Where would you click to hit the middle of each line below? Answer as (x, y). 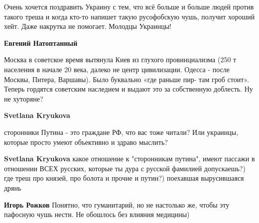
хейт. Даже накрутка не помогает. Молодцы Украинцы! (88, 26)
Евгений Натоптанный (41, 43)
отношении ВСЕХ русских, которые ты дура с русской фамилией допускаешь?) (125, 168)
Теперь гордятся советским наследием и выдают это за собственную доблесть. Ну (129, 89)
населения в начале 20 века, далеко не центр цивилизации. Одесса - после (117, 69)
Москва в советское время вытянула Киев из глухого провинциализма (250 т (120, 59)
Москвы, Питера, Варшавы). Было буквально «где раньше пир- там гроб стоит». (127, 79)
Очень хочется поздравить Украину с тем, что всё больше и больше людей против (129, 6)
